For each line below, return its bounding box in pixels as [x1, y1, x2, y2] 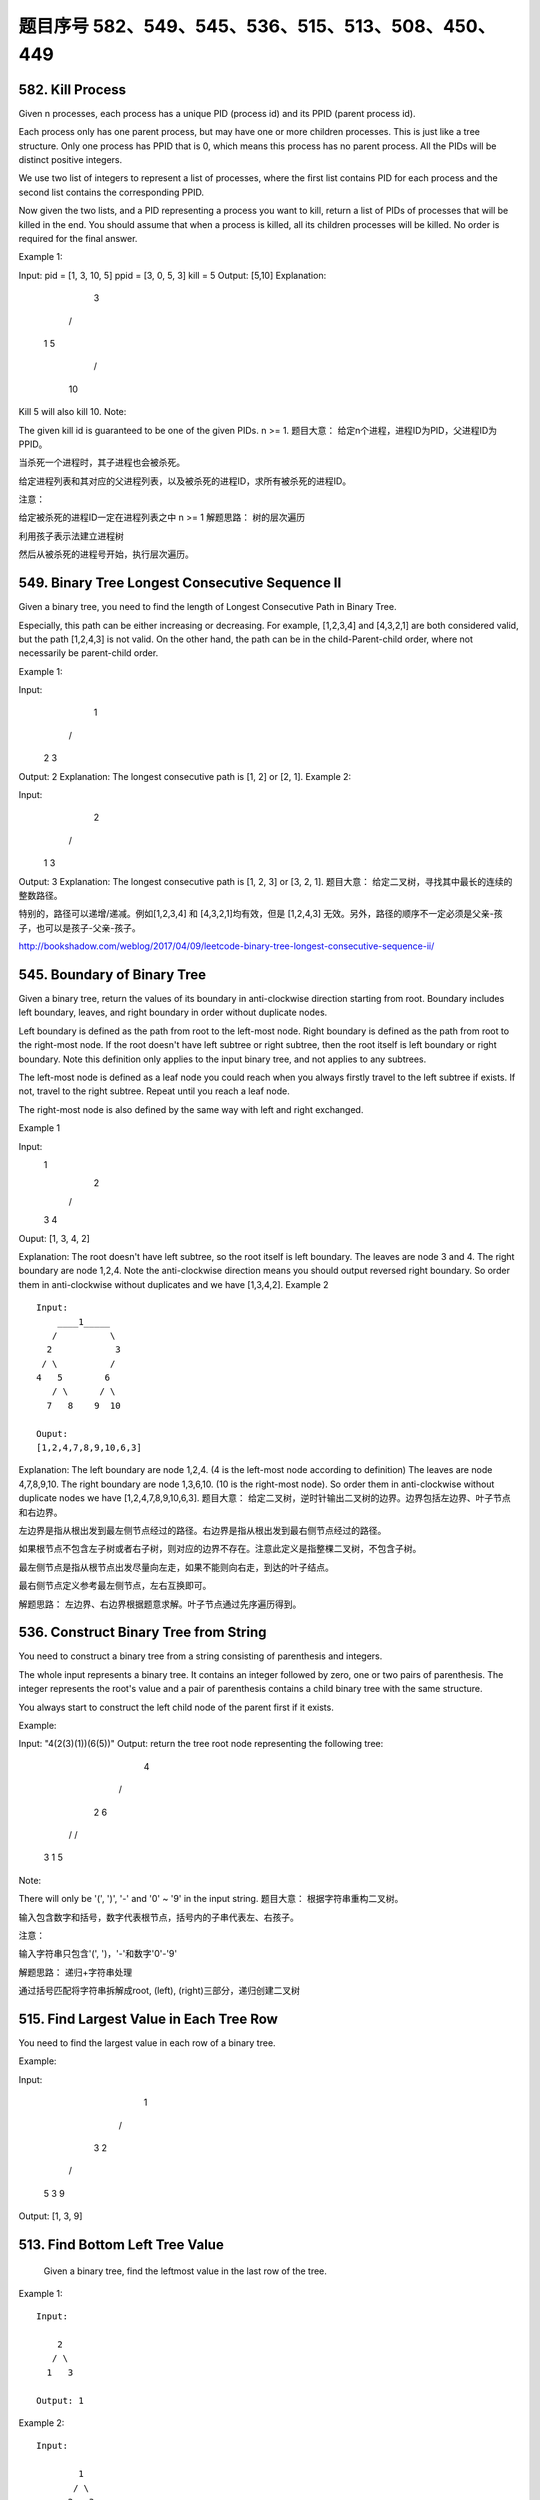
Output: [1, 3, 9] [18, 2210, 83, 2222]
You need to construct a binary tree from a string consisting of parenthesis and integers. [18, 1650, 383, 1662]
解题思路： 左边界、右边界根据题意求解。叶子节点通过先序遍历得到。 [18, 1598, 302, 1610]
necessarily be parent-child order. [18, 647, 159, 659]
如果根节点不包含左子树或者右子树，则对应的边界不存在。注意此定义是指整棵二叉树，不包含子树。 [18, 1543, 422, 1555]
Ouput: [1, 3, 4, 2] [18, 1232, 90, 1244]
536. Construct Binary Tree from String [18, 1624, 267, 1641]
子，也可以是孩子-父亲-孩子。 [18, 921, 141, 934]
